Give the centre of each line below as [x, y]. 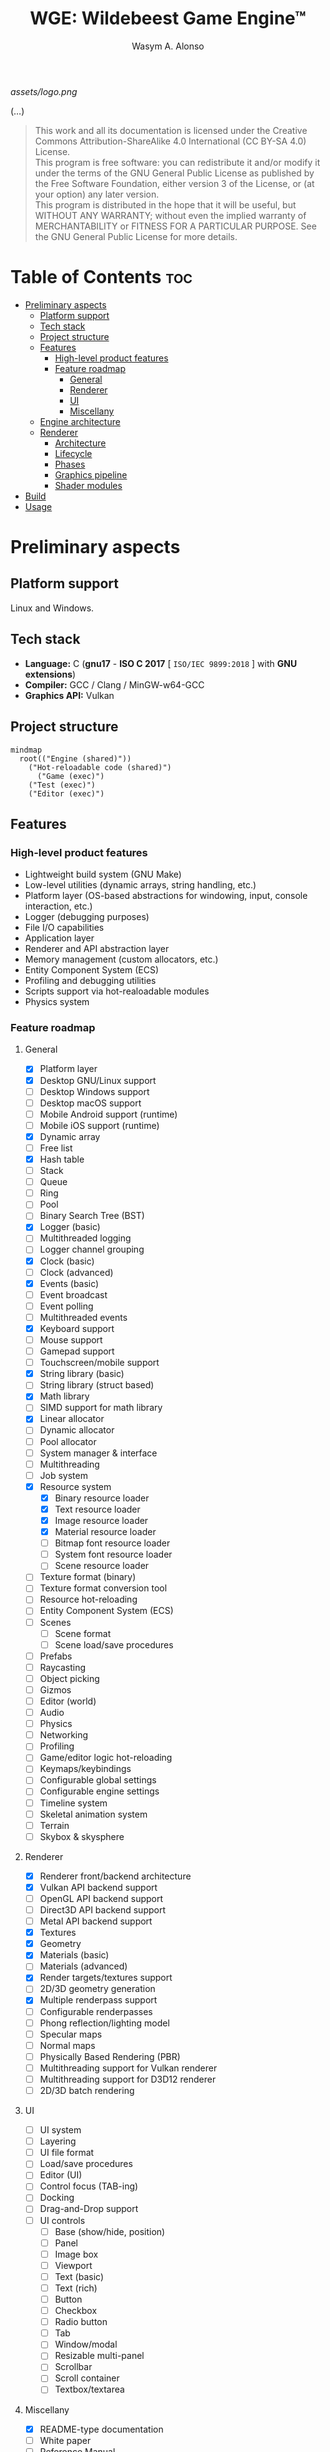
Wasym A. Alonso [168, 46]
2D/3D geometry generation [97, 1989]
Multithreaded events [83, 1317]
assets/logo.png [44, 91]
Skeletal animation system [93, 1814]
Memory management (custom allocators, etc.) [121, 959]
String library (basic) [82, 1374]
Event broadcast [73, 1294]
